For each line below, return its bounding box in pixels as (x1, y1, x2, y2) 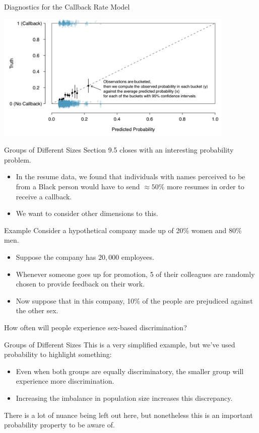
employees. (121, 251, 154, 262)
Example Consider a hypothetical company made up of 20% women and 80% (4, 225, 242, 235)
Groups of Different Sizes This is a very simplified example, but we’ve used (4, 339, 235, 349)
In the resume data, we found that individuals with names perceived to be (16, 171, 245, 182)
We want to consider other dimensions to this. (16, 208, 158, 219)
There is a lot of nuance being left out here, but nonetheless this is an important (4, 409, 253, 420)
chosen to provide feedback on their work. (16, 278, 145, 289)
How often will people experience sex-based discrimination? (4, 322, 187, 332)
